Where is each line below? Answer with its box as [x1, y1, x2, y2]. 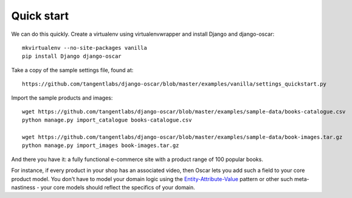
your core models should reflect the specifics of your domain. [40, 184, 195, 191]
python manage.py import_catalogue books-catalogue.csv [22, 117, 192, 124]
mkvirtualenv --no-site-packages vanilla [22, 44, 147, 51]
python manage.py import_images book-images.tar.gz [22, 142, 179, 149]
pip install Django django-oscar [22, 53, 122, 60]
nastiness [11, 184, 36, 191]
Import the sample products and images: [11, 94, 113, 101]
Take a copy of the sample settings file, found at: [11, 66, 134, 73]
